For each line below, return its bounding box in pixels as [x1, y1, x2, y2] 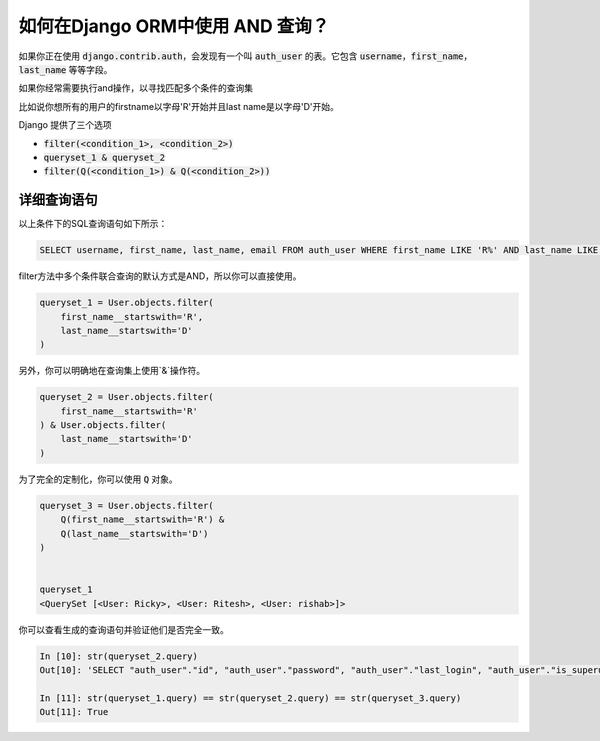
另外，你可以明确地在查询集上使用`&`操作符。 [18, 365, 206, 377]
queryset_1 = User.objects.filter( [39, 297, 214, 309]
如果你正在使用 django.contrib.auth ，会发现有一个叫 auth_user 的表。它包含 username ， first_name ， [18, 50, 473, 62]
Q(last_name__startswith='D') [60, 528, 209, 539]
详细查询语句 [18, 191, 98, 209]
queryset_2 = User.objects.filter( [39, 391, 214, 403]
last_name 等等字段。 [18, 63, 113, 75]
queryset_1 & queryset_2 [43, 151, 165, 163]
